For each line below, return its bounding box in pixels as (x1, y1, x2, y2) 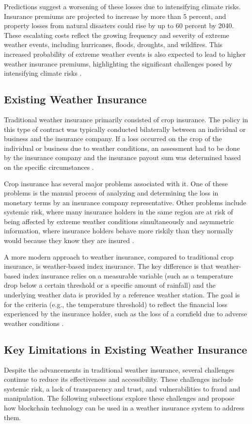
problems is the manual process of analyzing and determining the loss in (4, 188, 219, 198)
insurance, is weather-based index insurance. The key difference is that (4, 261, 214, 271)
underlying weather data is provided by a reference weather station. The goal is (4, 290, 240, 300)
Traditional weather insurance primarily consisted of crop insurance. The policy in (4, 114, 248, 124)
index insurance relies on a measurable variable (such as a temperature (22, 270, 233, 280)
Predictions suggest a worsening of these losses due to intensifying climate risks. (4, 1, 241, 11)
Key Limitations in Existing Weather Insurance (4, 342, 247, 357)
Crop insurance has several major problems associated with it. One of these (4, 178, 228, 188)
